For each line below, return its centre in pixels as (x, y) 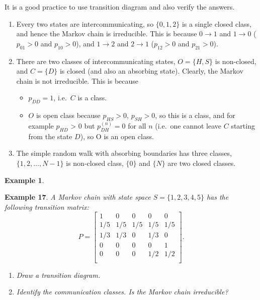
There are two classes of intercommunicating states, (96, 61)
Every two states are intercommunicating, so (85, 23)
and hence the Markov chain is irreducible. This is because (107, 34)
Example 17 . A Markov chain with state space (78, 197)
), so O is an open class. (117, 136)
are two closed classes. (202, 163)
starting (243, 125)
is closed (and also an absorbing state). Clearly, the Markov (151, 71)
